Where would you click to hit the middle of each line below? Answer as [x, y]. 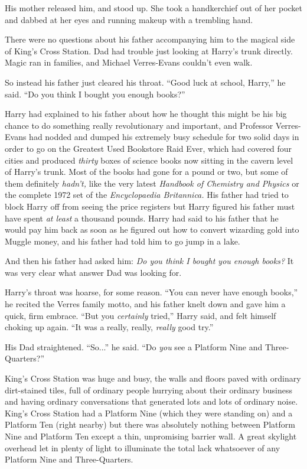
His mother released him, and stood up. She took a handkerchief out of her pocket [154, 8]
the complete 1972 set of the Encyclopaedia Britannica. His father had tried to [147, 195]
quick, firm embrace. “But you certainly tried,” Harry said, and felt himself [141, 315]
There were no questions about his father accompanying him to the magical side [150, 39]
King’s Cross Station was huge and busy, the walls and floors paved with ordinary [153, 378]
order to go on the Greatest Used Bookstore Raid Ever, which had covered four [148, 148]
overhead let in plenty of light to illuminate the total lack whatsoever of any [143, 447]
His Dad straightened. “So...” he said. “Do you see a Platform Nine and [134, 346]
